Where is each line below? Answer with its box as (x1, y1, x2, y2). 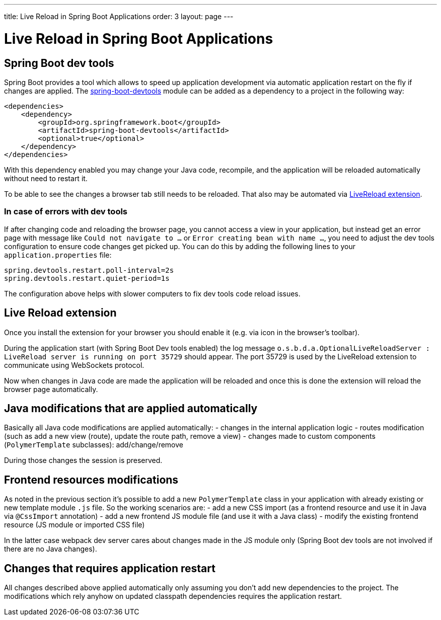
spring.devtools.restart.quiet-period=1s (4, 274, 170, 282)
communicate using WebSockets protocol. (4, 360, 144, 369)
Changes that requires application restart (4, 562, 215, 575)
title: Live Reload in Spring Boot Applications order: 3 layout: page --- (4, 12, 234, 21)
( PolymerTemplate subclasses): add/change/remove (4, 440, 183, 449)
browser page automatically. (4, 384, 98, 394)
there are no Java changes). (4, 545, 97, 554)
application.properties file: (4, 250, 112, 259)
